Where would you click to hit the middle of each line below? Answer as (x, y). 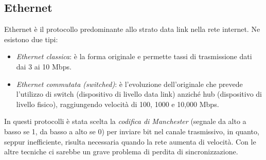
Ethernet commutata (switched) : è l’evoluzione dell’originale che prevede (129, 84)
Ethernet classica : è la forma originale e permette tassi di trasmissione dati (134, 56)
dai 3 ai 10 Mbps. (44, 66)
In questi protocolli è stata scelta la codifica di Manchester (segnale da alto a (125, 121)
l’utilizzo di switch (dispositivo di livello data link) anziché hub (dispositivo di (139, 94)
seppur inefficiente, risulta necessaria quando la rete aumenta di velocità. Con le (130, 141)
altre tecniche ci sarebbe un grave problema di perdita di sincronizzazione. (121, 152)
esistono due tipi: (31, 39)
